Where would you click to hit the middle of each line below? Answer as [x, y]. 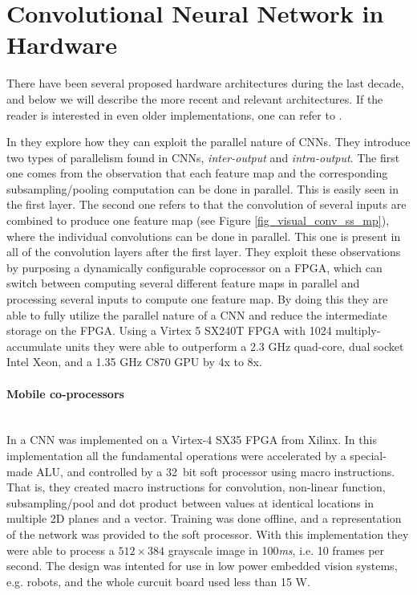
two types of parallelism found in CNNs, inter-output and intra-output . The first [203, 157]
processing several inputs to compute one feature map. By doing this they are [197, 299]
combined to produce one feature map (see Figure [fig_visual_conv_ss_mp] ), [198, 220]
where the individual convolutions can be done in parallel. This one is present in [204, 236]
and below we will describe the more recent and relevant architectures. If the [195, 98]
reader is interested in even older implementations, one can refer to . [174, 114]
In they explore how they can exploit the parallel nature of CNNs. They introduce [208, 142]
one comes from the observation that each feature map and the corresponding [197, 173]
